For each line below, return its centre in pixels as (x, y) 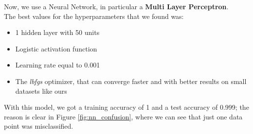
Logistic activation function (56, 48)
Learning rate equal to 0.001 (58, 65)
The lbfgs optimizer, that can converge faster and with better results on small (131, 81)
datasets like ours (41, 91)
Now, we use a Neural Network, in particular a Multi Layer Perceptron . (116, 6)
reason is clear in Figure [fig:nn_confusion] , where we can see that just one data (123, 116)
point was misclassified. (39, 126)
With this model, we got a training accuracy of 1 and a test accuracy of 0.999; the (126, 107)
